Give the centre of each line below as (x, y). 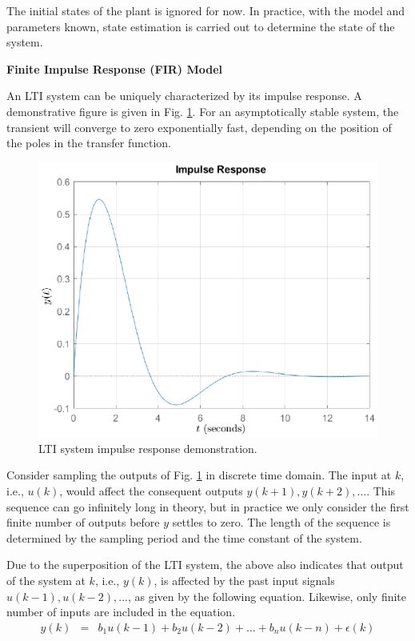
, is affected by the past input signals (244, 580)
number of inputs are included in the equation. (121, 612)
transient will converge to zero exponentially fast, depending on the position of (199, 127)
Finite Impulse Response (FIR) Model (115, 68)
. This (381, 491)
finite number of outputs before (83, 522)
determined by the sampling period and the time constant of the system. (184, 537)
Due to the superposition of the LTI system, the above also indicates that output (205, 565)
